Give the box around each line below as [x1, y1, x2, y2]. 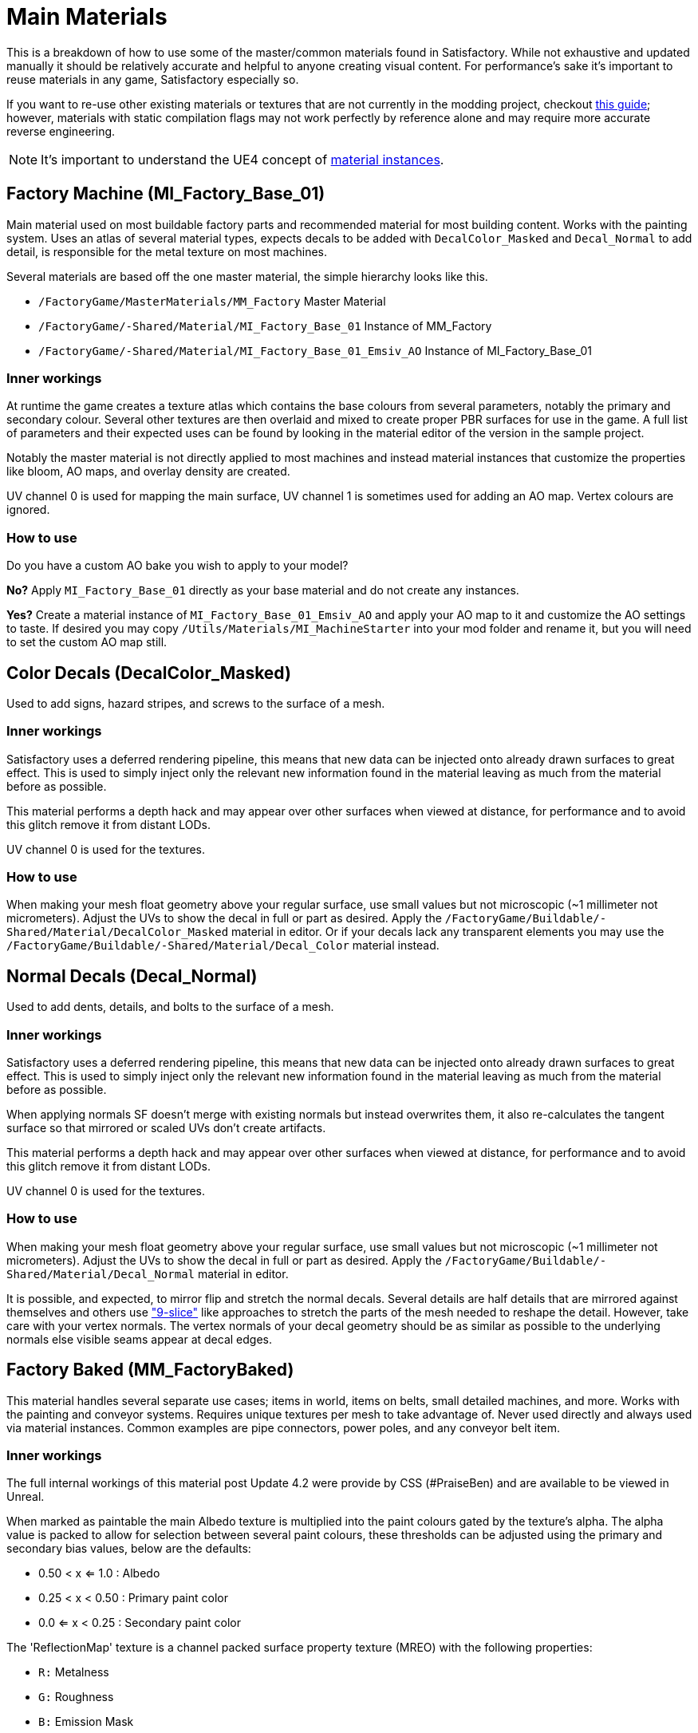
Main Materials [6, 3, 168, 30]
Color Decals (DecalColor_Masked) [6, 662, 291, 683]
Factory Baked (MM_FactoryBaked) [6, 1360, 294, 1380]
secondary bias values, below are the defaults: [6, 1542, 251, 1556]
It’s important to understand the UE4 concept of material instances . [41, 151, 444, 168]
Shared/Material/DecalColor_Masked [6, 926, 229, 939]
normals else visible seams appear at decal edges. [6, 1332, 272, 1346]
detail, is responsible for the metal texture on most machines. [6, 244, 328, 259]
